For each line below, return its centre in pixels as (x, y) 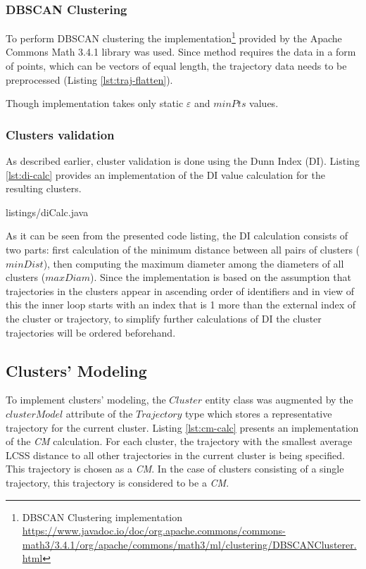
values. (264, 103)
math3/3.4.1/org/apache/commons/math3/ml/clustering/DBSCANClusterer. (189, 544)
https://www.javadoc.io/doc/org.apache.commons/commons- (154, 531)
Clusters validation (60, 134)
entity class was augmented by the (279, 400)
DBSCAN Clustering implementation (102, 517)
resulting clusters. (44, 188)
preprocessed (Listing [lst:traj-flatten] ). (89, 79)
